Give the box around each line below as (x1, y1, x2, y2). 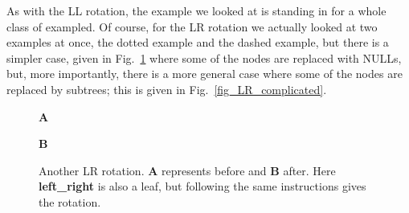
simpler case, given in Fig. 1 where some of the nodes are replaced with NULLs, (6, 49, 402, 66)
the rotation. (39, 193, 101, 210)
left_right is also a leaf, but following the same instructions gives (39, 178, 366, 195)
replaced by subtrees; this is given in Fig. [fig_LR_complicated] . (6, 80, 327, 97)
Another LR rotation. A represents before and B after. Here (39, 162, 336, 178)
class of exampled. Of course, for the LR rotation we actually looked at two (6, 18, 378, 35)
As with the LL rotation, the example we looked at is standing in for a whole (6, 2, 387, 18)
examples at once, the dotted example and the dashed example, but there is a (6, 34, 389, 51)
